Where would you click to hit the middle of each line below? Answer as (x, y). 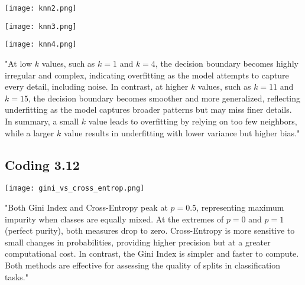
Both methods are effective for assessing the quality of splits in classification (143, 265)
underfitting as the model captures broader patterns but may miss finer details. (148, 109)
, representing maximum (240, 207)
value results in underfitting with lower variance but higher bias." (182, 132)
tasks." (17, 276)
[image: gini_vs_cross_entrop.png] (75, 189)
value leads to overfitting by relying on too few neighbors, (193, 121)
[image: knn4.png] (41, 45)
